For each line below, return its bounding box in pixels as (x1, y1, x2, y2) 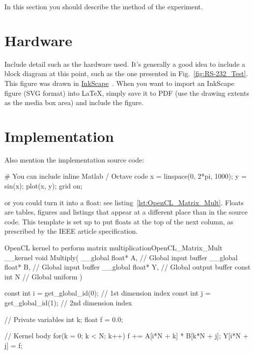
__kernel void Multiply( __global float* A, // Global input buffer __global (4, 252, 238, 262)
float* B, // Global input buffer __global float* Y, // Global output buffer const (4, 262, 251, 272)
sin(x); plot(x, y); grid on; (4, 181, 83, 191)
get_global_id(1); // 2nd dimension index (4, 297, 132, 307)
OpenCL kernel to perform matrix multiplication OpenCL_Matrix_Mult (4, 242, 223, 252)
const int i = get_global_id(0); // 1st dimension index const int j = (4, 288, 211, 298)
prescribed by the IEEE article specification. (4, 226, 138, 236)
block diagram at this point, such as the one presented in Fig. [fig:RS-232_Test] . (4, 68, 248, 79)
